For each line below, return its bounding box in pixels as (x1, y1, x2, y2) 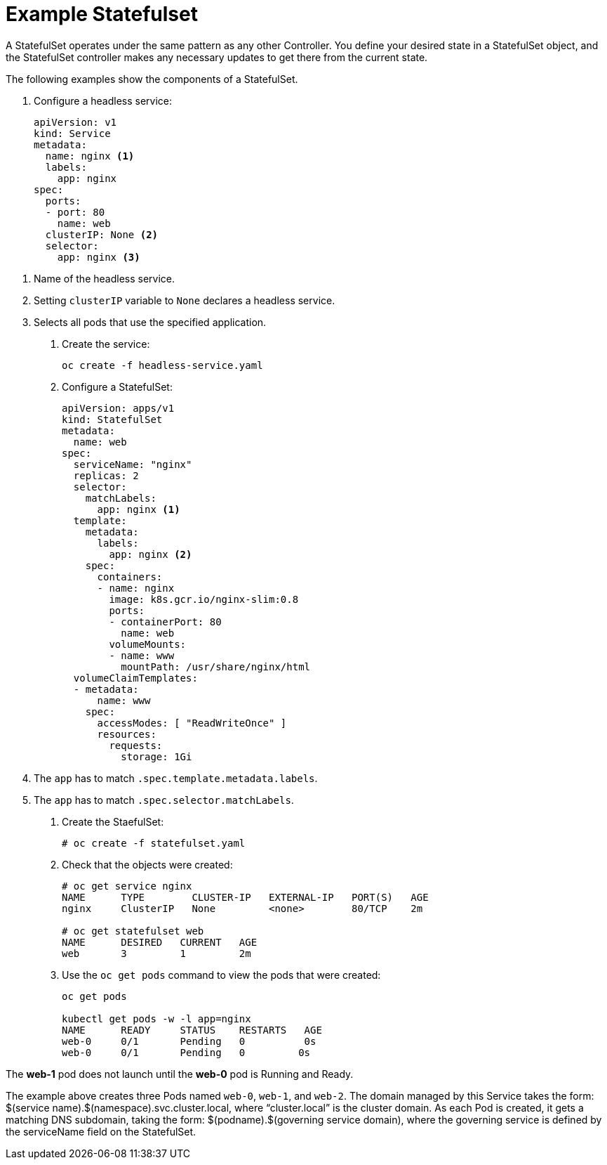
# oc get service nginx (62, 880, 192, 892)
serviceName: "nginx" (73, 458, 192, 470)
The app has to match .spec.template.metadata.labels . (34, 772, 318, 784)
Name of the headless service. (34, 272, 175, 285)
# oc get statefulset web (62, 925, 204, 937)
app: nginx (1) (97, 503, 180, 515)
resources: (97, 728, 156, 740)
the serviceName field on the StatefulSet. (6, 1125, 196, 1138)
